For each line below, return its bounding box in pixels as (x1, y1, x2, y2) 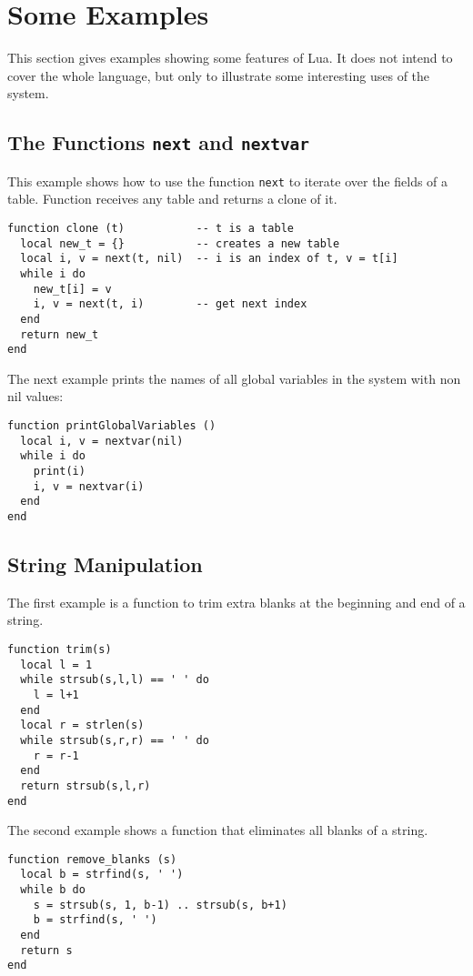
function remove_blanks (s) (7, 852, 177, 866)
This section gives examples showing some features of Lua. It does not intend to (7, 48, 453, 67)
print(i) (33, 465, 86, 478)
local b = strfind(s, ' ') (20, 868, 184, 881)
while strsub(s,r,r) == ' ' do (20, 733, 209, 747)
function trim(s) (7, 643, 112, 657)
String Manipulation (7, 550, 203, 579)
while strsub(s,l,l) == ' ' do (20, 673, 209, 687)
